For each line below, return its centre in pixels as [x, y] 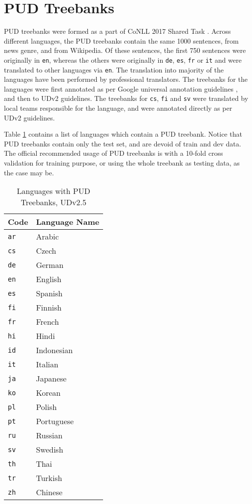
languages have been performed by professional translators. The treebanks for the [126, 79]
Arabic [47, 237]
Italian [47, 364]
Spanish [49, 293]
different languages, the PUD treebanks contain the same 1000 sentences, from [121, 40]
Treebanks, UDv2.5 [53, 202]
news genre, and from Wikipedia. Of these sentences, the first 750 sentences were [125, 50]
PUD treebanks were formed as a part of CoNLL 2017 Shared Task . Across [117, 31]
